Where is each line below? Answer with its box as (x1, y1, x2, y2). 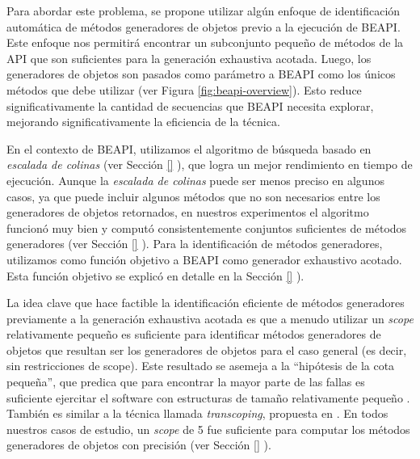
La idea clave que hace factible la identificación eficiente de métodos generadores (6, 294, 405, 311)
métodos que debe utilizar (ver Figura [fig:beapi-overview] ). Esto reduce (6, 81, 362, 98)
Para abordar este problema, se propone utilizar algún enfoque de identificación (6, 2, 401, 19)
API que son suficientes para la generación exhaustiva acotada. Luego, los (6, 49, 372, 66)
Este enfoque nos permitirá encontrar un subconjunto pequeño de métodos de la (6, 34, 404, 51)
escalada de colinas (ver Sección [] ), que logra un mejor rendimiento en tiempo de (6, 156, 413, 173)
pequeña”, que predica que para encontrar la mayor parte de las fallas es (6, 373, 365, 390)
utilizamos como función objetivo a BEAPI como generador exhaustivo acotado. (6, 251, 402, 267)
